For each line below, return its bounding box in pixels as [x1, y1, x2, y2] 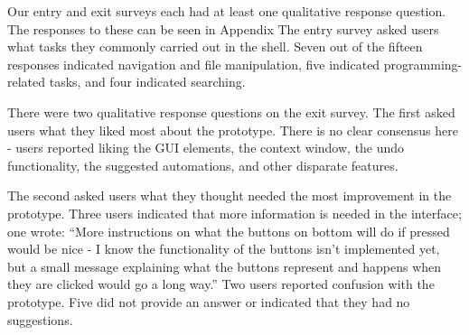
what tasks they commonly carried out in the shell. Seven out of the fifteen [7, 37, 423, 56]
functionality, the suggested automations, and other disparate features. [7, 155, 399, 174]
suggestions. [7, 310, 73, 329]
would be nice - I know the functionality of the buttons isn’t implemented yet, [7, 239, 440, 258]
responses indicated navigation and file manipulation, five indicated [7, 54, 380, 73]
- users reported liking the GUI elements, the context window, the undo [7, 138, 405, 157]
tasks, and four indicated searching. [49, 72, 246, 91]
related [7, 72, 46, 91]
